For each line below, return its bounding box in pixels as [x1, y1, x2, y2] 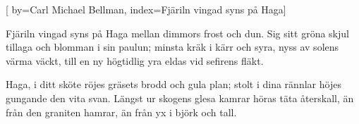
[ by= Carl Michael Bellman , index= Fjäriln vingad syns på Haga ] [6, 2, 286, 16]
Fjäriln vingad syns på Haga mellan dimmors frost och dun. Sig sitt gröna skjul [6, 25, 349, 40]
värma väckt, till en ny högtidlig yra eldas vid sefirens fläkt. [6, 53, 264, 68]
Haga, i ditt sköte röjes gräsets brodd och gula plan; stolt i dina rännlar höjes [6, 77, 341, 92]
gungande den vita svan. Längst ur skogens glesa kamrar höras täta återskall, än [6, 90, 354, 105]
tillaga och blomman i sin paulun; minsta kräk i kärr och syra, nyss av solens [6, 39, 339, 54]
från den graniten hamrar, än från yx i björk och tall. [6, 104, 237, 119]
